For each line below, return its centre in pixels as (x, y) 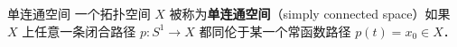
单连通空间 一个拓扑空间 (79, 13)
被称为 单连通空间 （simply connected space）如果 (310, 13)
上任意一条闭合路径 (79, 31)
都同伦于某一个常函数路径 (275, 31)
